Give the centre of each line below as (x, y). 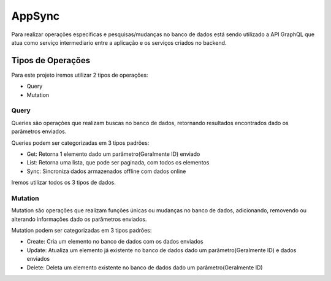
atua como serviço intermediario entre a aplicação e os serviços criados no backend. (119, 42)
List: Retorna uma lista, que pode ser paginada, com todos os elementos (118, 163)
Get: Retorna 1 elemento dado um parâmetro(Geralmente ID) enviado (113, 154)
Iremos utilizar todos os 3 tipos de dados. (63, 183)
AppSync (36, 16)
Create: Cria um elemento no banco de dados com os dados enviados (115, 242)
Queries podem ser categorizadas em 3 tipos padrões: (80, 143)
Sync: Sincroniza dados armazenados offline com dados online (106, 171)
